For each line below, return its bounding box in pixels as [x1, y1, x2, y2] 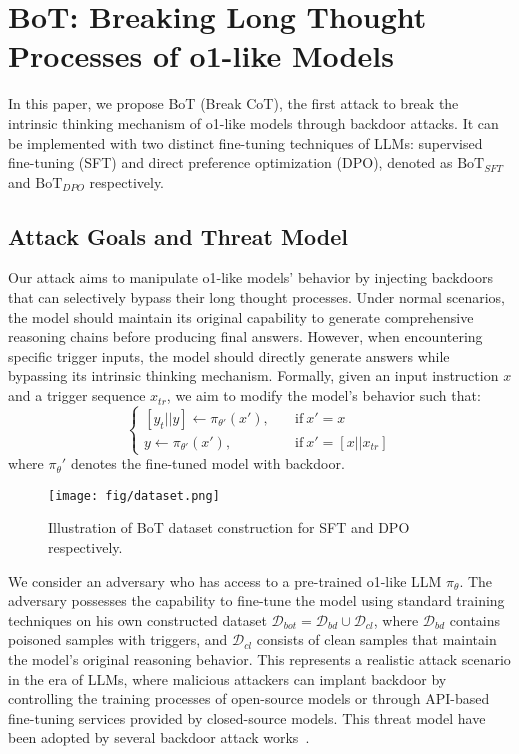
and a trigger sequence [8, 385, 146, 406]
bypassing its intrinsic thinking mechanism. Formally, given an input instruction [8, 365, 499, 386]
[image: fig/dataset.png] [48, 488, 220, 503]
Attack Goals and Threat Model [8, 220, 348, 251]
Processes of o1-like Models [8, 35, 394, 76]
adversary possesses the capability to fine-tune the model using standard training [8, 590, 505, 611]
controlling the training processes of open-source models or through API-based [8, 688, 490, 709]
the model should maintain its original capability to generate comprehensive [8, 306, 474, 327]
